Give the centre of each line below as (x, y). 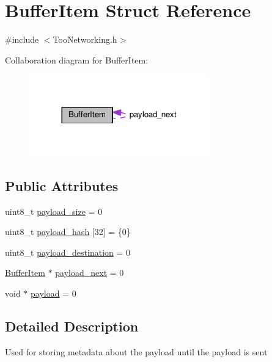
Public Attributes (62, 185)
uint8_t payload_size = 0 (54, 211)
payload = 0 (53, 293)
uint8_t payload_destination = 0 (68, 252)
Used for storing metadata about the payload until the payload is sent (136, 351)
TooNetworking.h (85, 39)
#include (22, 39)
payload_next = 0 (90, 273)
